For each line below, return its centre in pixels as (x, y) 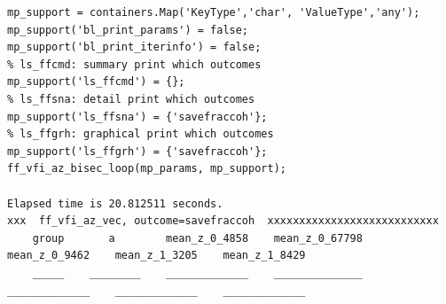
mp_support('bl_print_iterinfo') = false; (134, 47)
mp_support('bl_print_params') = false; (128, 30)
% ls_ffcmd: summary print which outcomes (134, 64)
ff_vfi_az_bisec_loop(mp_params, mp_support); (147, 169)
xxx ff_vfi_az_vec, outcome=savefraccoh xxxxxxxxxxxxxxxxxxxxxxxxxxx (223, 221)
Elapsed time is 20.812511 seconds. (115, 203)
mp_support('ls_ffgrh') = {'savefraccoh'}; (137, 151)
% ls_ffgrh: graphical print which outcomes (141, 134)
